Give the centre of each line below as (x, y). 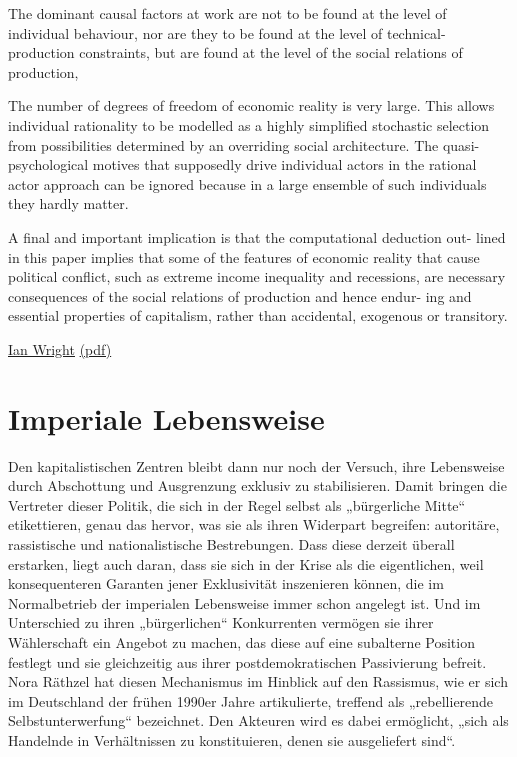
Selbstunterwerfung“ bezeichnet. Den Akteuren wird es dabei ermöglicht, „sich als (258, 720)
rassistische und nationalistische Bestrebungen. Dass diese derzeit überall (231, 544)
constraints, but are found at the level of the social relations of (271, 52)
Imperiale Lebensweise (166, 417)
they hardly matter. (68, 203)
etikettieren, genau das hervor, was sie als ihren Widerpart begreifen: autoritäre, (254, 524)
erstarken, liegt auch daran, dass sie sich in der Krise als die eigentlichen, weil (246, 563)
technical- (416, 32)
